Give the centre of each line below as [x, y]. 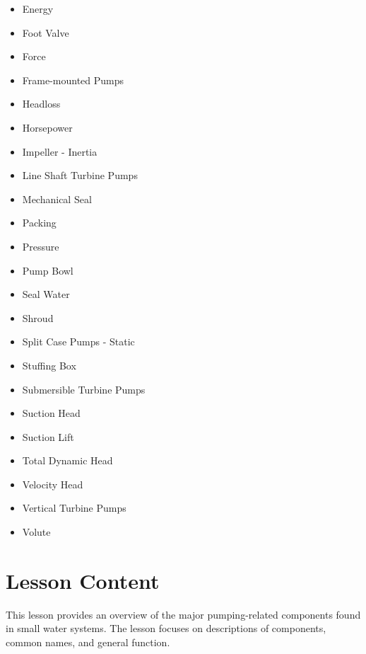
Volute [36, 532]
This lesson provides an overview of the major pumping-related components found [183, 614]
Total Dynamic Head [67, 460]
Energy [38, 8]
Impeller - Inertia [60, 151]
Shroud [38, 317]
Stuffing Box [49, 365]
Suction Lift [48, 436]
